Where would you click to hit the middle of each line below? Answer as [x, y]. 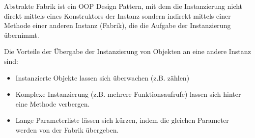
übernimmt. [22, 35]
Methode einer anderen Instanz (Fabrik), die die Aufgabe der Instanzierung [117, 25]
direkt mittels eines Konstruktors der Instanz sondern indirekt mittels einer [117, 15]
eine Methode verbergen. [53, 103]
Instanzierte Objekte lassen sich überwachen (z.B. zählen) [102, 77]
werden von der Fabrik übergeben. [67, 129]
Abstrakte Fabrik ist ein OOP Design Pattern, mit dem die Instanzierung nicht [123, 6]
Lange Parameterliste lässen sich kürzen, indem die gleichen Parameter [122, 120]
